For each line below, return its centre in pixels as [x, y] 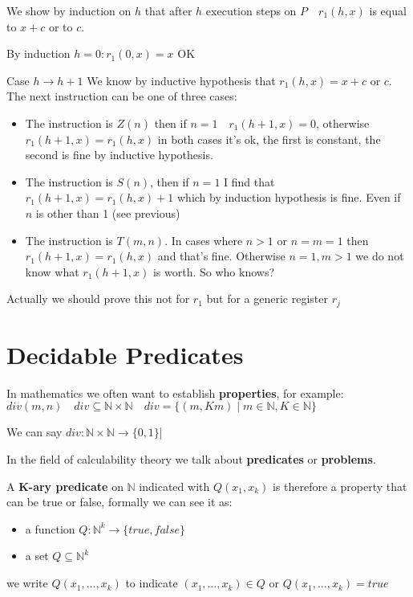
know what [52, 271]
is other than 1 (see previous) [108, 213]
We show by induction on [69, 10]
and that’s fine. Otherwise [221, 256]
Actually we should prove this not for [98, 298]
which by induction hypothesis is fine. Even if [289, 197]
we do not [380, 256]
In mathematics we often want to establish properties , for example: [175, 393]
